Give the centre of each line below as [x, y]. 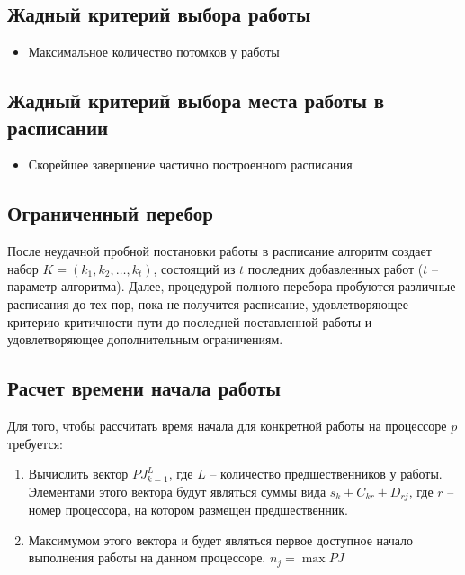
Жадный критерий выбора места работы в [196, 100]
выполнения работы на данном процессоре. [147, 557]
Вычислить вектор [78, 474]
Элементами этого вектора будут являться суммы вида [177, 491]
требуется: [35, 443]
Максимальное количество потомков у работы [154, 52]
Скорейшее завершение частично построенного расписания [190, 164]
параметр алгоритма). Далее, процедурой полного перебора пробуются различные [232, 286]
